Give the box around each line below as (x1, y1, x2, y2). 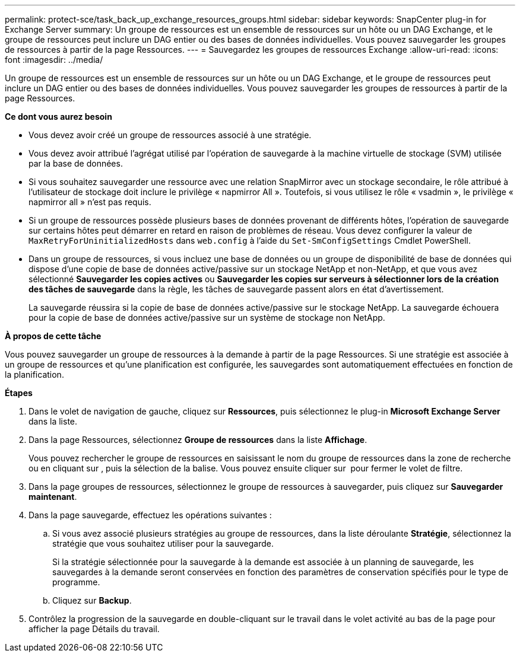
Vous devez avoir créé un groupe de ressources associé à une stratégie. (28, 130, 312, 140)
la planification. (5, 369, 64, 379)
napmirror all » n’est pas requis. (28, 197, 151, 207)
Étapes (5, 388, 33, 398)
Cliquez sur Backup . (52, 595, 132, 605)
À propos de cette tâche (5, 331, 102, 341)
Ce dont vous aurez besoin (5, 111, 112, 122)
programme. (52, 577, 100, 587)
